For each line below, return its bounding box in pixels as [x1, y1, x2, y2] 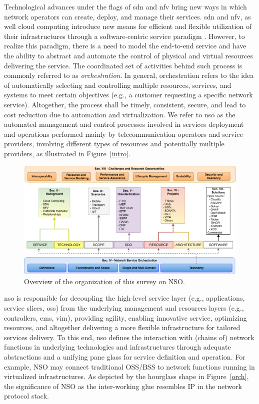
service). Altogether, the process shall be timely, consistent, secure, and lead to [4, 99, 246, 109]
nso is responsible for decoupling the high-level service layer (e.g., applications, [4, 293, 245, 303]
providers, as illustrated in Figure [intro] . [4, 148, 130, 158]
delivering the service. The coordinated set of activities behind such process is [4, 60, 242, 70]
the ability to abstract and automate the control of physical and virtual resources [4, 50, 253, 60]
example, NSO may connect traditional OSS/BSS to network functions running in [4, 361, 255, 372]
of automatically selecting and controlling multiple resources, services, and [4, 79, 231, 90]
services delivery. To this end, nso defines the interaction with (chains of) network [4, 332, 254, 342]
